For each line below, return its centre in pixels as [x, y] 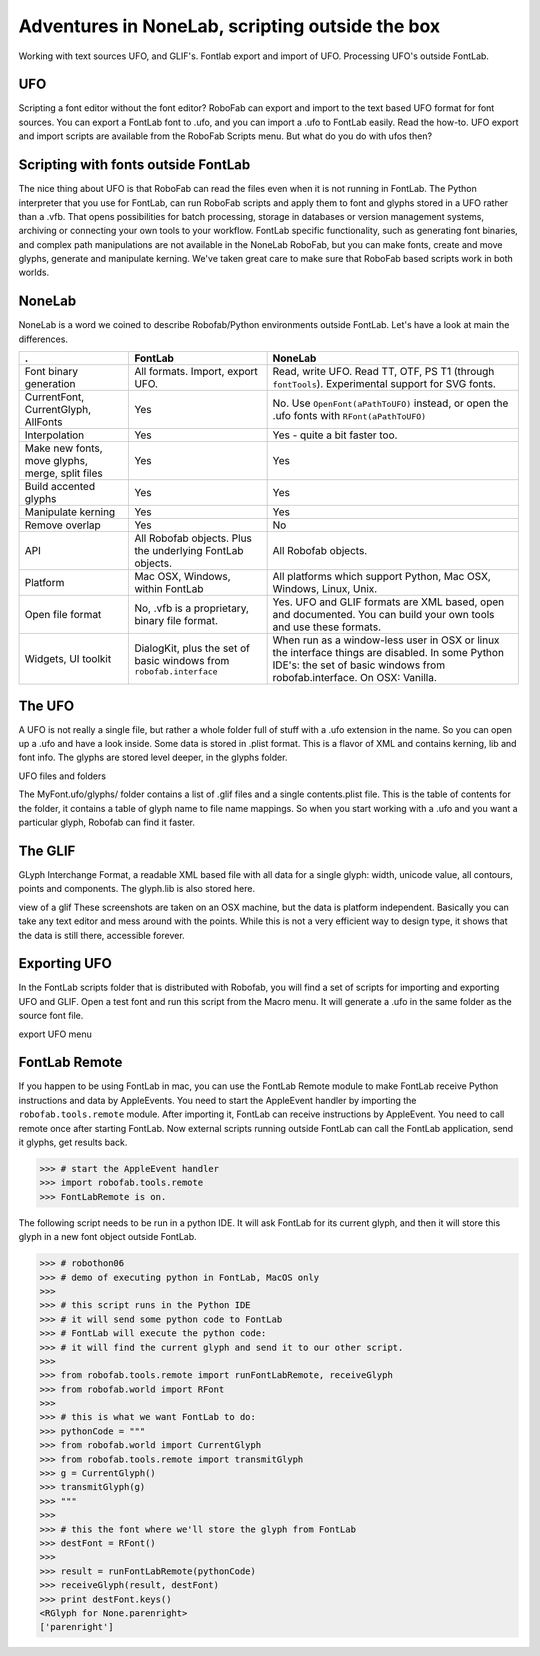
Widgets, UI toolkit [68, 659]
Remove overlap [63, 525]
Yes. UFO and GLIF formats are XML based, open [388, 602]
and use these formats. [327, 627]
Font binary [51, 372]
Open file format [63, 615]
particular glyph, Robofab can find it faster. [106, 822]
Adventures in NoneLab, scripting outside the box [229, 26]
